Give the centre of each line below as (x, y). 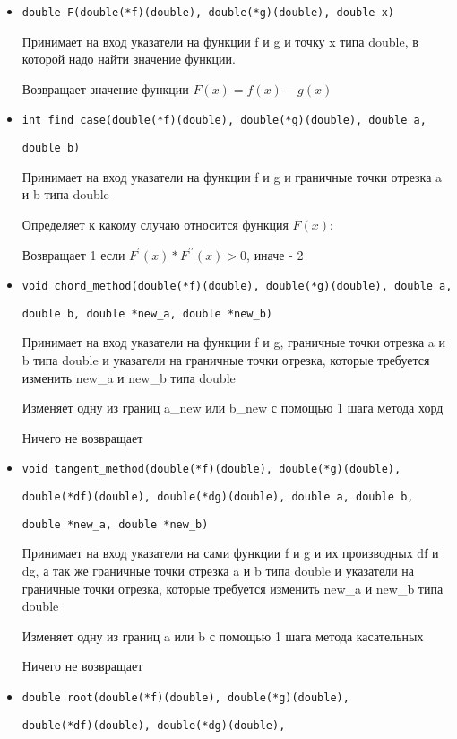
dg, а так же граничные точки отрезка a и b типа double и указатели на (218, 570)
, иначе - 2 (275, 254)
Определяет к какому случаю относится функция (155, 224)
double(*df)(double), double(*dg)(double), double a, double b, (218, 497)
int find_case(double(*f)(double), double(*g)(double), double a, (224, 121)
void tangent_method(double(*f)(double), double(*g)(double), (211, 469)
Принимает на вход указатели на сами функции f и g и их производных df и (230, 553)
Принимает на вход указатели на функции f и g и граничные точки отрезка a (232, 176)
